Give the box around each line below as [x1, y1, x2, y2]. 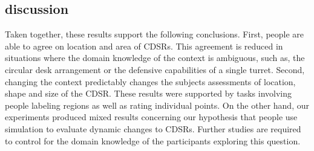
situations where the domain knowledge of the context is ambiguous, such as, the [5, 51, 305, 64]
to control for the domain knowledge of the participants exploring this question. [5, 134, 301, 147]
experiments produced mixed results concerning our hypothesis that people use [5, 111, 298, 123]
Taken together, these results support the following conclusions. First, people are [5, 28, 304, 40]
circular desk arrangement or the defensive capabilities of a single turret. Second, [5, 63, 305, 75]
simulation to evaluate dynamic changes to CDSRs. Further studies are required [5, 122, 301, 135]
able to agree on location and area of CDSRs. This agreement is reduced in [5, 39, 283, 52]
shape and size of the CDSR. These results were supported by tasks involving [5, 87, 292, 100]
